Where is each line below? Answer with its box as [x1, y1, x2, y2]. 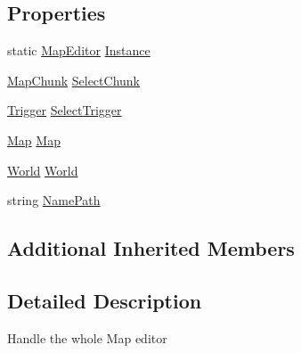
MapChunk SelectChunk [7, 70, 140, 89]
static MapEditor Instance [7, 41, 150, 60]
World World [7, 160, 78, 179]
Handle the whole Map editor [7, 328, 167, 347]
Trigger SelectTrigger [7, 101, 122, 119]
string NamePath [7, 191, 101, 209]
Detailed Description [7, 286, 202, 314]
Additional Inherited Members [7, 234, 295, 262]
